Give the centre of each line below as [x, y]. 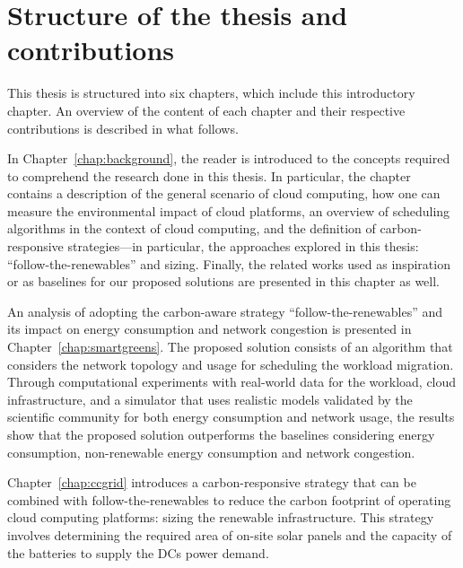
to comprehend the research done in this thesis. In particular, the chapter [209, 175]
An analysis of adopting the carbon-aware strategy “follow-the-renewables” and [225, 311]
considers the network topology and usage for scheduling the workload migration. [231, 364]
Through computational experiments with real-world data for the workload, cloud [232, 382]
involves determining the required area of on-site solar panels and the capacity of [230, 534]
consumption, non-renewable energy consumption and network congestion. [211, 452]
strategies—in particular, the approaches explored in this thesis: [243, 246]
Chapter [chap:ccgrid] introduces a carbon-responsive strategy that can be [212, 482]
